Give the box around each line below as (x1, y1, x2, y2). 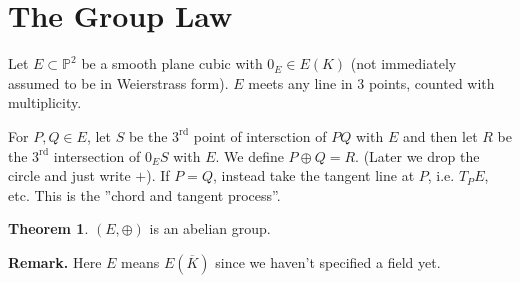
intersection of (53, 145, 141, 166)
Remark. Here (8, 251, 102, 272)
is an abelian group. (149, 218, 271, 239)
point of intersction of (193, 125, 327, 146)
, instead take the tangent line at (212, 165, 415, 186)
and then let (402, 125, 478, 146)
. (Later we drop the (355, 145, 480, 166)
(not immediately (350, 53, 457, 74)
